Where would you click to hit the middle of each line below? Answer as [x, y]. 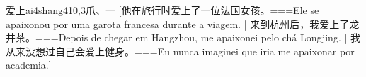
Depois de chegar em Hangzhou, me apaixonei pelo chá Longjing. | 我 [210, 37]
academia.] [29, 65]
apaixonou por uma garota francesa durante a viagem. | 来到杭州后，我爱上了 [178, 23]
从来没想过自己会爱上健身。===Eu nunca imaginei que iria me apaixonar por [180, 51]
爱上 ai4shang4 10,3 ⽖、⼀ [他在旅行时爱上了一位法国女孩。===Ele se [162, 10]
